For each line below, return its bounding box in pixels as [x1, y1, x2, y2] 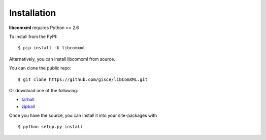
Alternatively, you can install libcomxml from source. [9, 56, 115, 62]
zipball [21, 104, 35, 109]
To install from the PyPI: [9, 34, 58, 39]
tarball [21, 97, 34, 103]
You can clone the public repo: [9, 65, 71, 71]
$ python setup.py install [18, 124, 83, 130]
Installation [9, 7, 56, 18]
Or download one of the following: [9, 87, 78, 93]
